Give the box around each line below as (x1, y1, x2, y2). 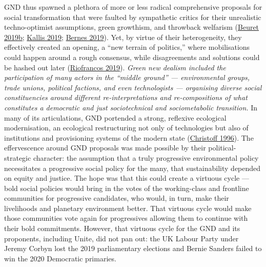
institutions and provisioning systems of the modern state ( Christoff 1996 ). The (4, 132, 254, 143)
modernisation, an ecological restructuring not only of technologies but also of (4, 122, 249, 133)
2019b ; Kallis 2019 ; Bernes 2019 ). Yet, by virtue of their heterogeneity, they (4, 31, 242, 42)
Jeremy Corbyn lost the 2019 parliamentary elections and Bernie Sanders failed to (4, 243, 262, 254)
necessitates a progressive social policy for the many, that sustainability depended (4, 162, 261, 173)
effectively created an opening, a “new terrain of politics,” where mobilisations (4, 42, 250, 52)
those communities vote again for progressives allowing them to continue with (4, 213, 248, 223)
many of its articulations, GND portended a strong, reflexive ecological (4, 112, 227, 123)
